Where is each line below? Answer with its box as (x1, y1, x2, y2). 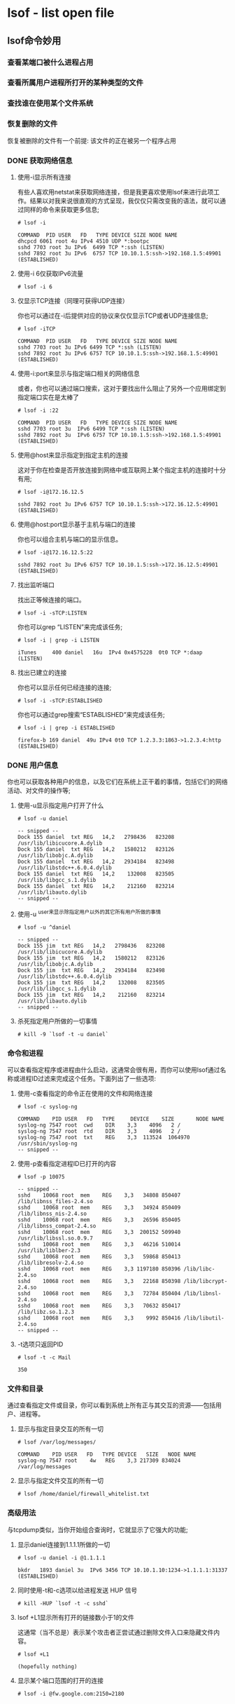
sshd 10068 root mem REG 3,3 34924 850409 (17, 1205, 181, 1212)
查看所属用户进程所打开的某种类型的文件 (7, 78, 143, 88)
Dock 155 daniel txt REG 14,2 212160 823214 (17, 883, 175, 890)
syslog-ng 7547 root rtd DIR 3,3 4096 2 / (17, 1128, 181, 1135)
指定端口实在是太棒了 (17, 393, 79, 401)
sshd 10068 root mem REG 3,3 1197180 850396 (17, 1266, 181, 1273)
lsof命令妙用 (7, 34, 62, 46)
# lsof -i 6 (17, 283, 52, 290)
